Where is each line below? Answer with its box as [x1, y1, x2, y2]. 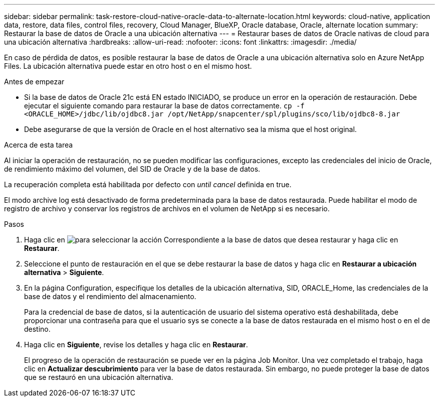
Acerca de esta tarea [4, 141, 73, 149]
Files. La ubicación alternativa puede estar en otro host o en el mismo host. [4, 62, 252, 70]
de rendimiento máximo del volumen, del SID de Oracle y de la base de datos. [4, 165, 261, 173]
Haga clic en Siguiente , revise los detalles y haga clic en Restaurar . [24, 340, 248, 349]
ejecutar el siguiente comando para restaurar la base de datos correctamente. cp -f [24, 101, 305, 110]
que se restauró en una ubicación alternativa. [24, 373, 173, 381]
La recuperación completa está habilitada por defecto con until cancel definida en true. [4, 180, 292, 189]
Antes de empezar [4, 77, 65, 86]
